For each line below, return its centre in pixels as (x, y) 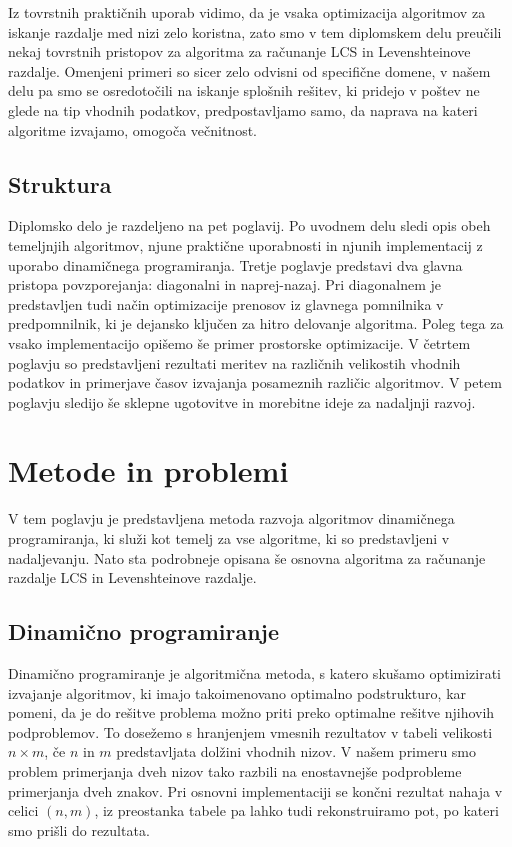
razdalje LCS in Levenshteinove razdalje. (132, 577)
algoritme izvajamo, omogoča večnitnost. (132, 129)
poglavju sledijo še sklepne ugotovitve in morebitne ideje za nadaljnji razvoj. (242, 401)
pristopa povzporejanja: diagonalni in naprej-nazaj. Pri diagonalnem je (224, 284)
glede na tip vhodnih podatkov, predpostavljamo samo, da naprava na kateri (243, 109)
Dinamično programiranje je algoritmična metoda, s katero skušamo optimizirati (255, 673)
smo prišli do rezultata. (79, 829)
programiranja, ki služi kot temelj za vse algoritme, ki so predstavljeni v (229, 538)
